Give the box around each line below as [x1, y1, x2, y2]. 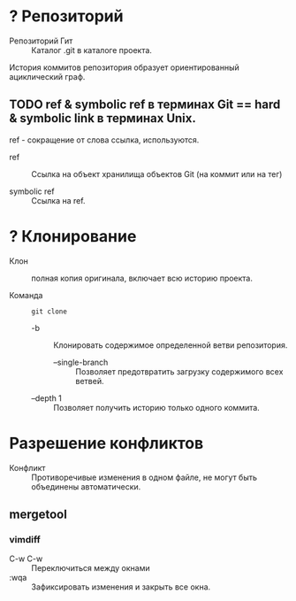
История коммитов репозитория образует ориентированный [9, 62, 240, 73]
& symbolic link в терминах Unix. [9, 111, 196, 126]
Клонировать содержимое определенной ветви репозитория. [53, 339, 288, 351]
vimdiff [9, 533, 42, 545]
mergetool [9, 507, 68, 522]
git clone [31, 307, 68, 316]
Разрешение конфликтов [9, 433, 204, 453]
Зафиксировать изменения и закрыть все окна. [31, 582, 211, 592]
